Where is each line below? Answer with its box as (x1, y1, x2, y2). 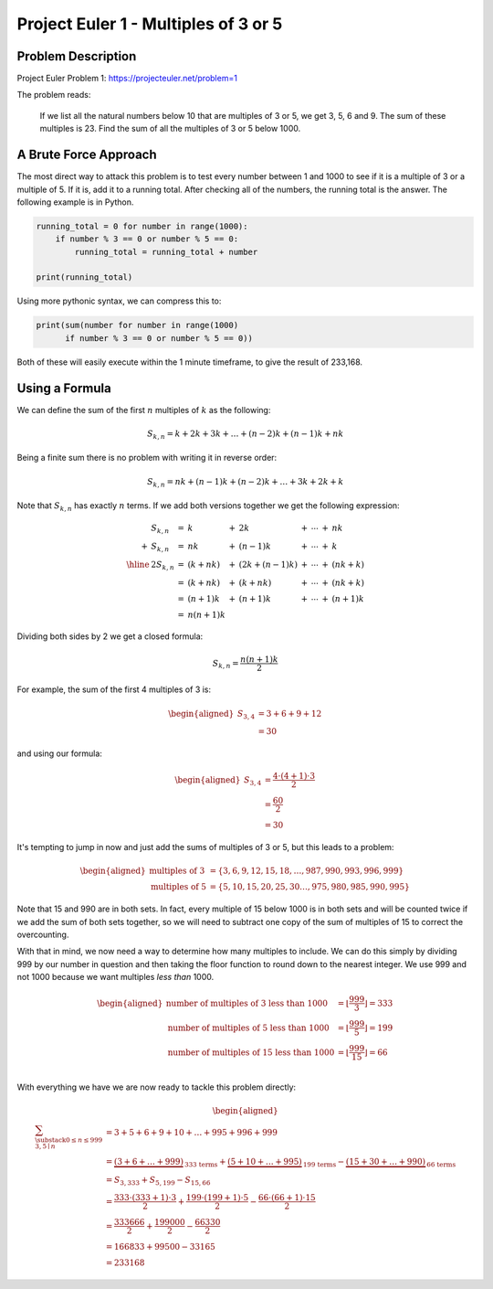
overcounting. (16, 929, 69, 940)
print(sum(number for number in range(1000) (36, 320, 239, 331)
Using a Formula (16, 380, 111, 396)
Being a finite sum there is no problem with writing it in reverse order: (16, 453, 278, 463)
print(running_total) (36, 272, 133, 282)
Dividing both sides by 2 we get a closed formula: (16, 631, 204, 642)
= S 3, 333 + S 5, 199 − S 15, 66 (105, 1175, 211, 1188)
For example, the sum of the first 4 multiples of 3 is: (16, 684, 212, 695)
